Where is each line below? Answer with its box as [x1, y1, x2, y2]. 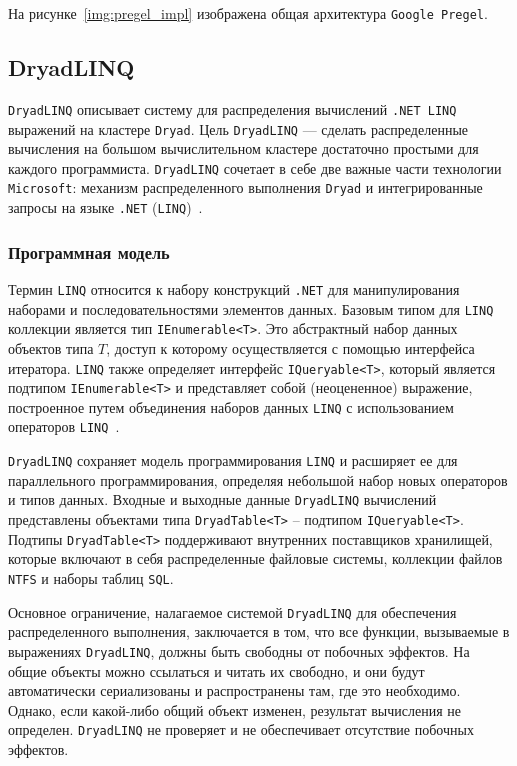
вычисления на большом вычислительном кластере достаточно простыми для [8, 138, 479, 159]
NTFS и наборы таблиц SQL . [8, 567, 174, 588]
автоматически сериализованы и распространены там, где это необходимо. [8, 680, 461, 701]
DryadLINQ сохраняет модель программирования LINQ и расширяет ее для [8, 450, 458, 471]
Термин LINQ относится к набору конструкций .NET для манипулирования [8, 278, 460, 299]
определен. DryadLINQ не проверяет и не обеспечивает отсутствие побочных [8, 719, 474, 740]
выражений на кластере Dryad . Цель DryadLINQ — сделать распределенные [8, 118, 468, 139]
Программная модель [8, 239, 170, 264]
